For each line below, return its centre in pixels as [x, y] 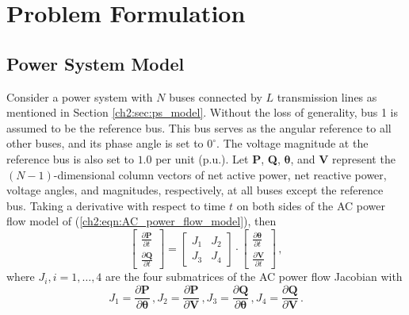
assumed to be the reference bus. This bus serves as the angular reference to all [199, 127]
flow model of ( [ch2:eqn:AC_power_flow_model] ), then [141, 221]
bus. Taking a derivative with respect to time [116, 205]
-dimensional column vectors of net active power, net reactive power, [220, 174]
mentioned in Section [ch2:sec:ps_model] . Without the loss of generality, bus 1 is [203, 112]
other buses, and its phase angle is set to [105, 143]
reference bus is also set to [70, 158]
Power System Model [96, 63]
